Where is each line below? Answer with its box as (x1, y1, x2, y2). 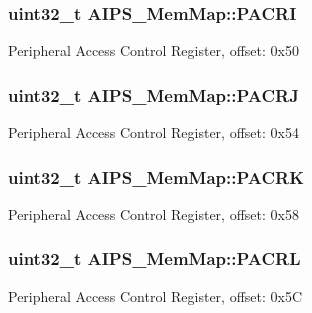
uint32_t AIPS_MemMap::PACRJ (8, 82, 299, 107)
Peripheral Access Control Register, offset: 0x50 (8, 40, 299, 61)
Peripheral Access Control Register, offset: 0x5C (8, 285, 303, 306)
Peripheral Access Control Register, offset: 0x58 (8, 203, 299, 224)
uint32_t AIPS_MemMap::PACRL (8, 246, 301, 271)
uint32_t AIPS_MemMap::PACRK (8, 164, 304, 189)
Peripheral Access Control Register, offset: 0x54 (8, 122, 299, 143)
